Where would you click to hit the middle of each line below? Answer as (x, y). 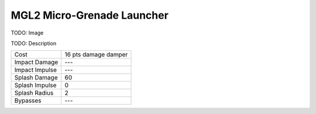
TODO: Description (34, 43)
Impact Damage (36, 63)
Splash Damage (36, 78)
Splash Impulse (35, 85)
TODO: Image (27, 33)
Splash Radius (34, 93)
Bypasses (28, 101)
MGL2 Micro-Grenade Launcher (90, 15)
